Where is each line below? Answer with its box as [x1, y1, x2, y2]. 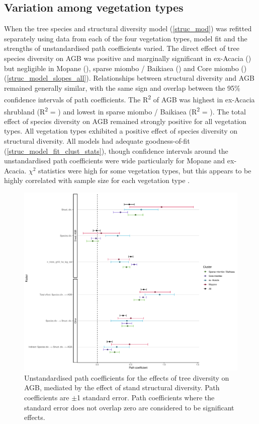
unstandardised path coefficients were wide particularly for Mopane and [4, 155, 225, 166]
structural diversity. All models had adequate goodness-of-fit [4, 136, 190, 146]
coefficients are [24, 392, 69, 402]
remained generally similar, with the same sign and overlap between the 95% [4, 82, 240, 93]
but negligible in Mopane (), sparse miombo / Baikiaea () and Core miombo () [4, 63, 247, 73]
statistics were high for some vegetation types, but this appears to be [38, 165, 251, 175]
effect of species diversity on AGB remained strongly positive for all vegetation [4, 115, 246, 126]
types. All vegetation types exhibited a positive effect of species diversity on [4, 126, 238, 136]
